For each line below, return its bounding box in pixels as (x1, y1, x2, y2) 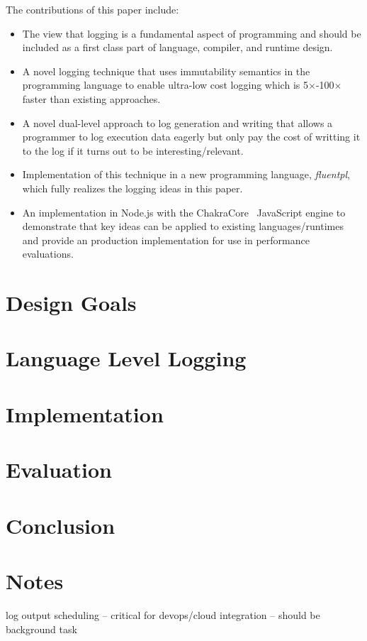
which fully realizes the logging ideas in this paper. (22, 180, 243, 195)
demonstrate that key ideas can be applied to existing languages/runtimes (22, 219, 344, 234)
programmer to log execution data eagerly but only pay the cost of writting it (22, 129, 361, 144)
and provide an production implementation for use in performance (22, 232, 310, 247)
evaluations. (22, 246, 74, 261)
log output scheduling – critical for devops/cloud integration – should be (6, 607, 320, 622)
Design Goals (6, 288, 137, 317)
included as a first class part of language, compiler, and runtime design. (22, 40, 333, 55)
